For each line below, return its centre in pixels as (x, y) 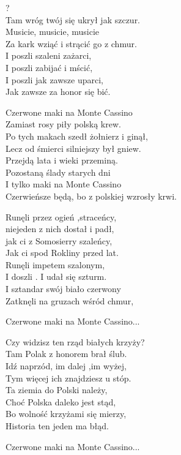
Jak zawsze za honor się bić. (58, 92)
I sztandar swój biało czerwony (63, 289)
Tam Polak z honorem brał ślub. (66, 354)
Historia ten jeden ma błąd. (57, 426)
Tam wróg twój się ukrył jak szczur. (73, 19)
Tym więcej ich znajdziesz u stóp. (68, 378)
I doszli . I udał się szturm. (56, 276)
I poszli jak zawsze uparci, (55, 79)
